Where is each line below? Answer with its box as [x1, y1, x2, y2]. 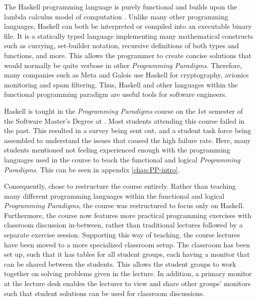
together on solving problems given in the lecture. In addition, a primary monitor [4, 268, 252, 279]
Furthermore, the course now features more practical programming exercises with [4, 210, 252, 220]
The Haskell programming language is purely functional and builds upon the [4, 1, 237, 11]
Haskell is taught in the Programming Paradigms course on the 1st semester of [4, 105, 243, 116]
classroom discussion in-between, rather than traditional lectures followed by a [4, 220, 243, 230]
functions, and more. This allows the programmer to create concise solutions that [4, 50, 252, 60]
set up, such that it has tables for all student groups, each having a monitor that [4, 249, 250, 259]
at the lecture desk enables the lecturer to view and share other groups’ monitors [4, 278, 251, 289]
